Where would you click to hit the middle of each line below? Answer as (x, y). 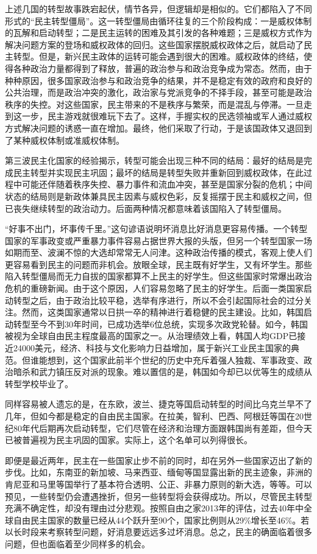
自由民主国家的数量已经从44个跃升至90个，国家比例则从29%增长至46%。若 (161, 520)
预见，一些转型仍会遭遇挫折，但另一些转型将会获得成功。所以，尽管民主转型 (158, 496)
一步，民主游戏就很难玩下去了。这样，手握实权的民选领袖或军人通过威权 (167, 116)
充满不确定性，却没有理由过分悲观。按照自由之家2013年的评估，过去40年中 (154, 508)
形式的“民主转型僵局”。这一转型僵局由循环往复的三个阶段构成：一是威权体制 (158, 20)
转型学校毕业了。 (39, 383)
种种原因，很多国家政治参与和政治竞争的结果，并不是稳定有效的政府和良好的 (158, 80)
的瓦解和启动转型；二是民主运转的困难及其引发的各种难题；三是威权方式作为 (158, 33)
